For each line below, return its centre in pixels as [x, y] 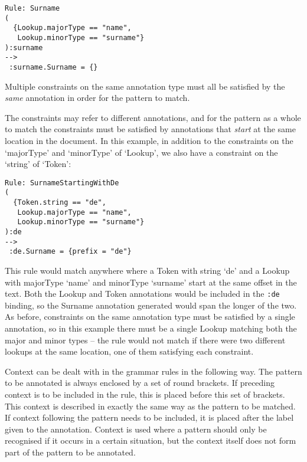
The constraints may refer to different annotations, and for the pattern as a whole [153, 117]
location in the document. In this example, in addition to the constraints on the [149, 140]
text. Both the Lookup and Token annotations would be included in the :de [142, 294]
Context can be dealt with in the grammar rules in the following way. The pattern [153, 371]
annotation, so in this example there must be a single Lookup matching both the [151, 328]
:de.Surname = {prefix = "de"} [70, 252]
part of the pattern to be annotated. [70, 452]
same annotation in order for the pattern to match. [97, 98]
